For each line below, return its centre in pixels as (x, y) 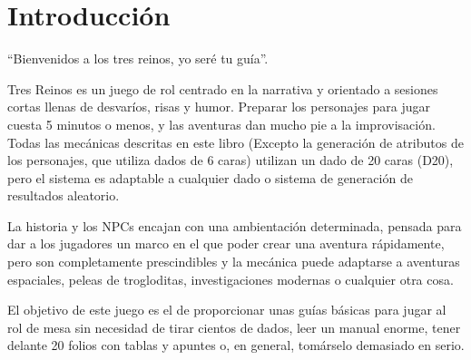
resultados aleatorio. (64, 195)
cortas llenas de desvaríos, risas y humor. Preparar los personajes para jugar (219, 107)
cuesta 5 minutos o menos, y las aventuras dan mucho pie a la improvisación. (221, 124)
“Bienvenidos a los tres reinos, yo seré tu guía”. (138, 58)
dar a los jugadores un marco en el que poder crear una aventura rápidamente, (226, 243)
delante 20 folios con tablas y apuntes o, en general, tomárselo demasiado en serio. (236, 345)
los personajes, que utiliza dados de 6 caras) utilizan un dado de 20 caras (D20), (231, 160)
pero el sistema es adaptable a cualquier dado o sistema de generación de (210, 177)
